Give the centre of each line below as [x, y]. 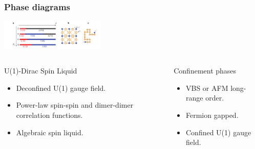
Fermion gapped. [212, 115]
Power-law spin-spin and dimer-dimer [75, 105]
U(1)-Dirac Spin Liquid [41, 71]
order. [215, 98]
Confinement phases [205, 71]
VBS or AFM [207, 88]
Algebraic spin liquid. [50, 132]
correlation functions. [49, 115]
